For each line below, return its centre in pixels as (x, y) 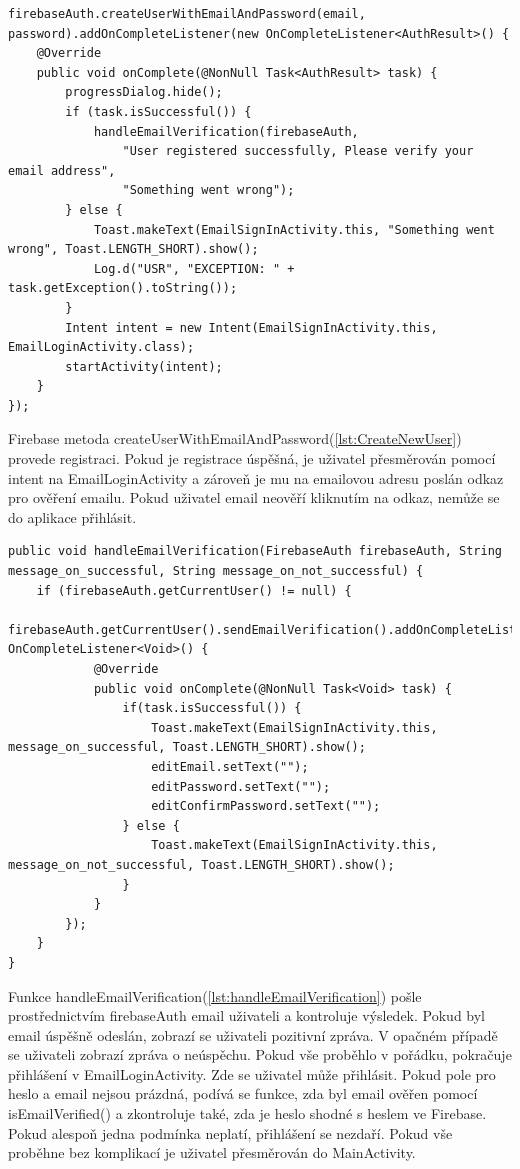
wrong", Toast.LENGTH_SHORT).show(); (133, 249)
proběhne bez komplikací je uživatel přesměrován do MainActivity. (212, 1152)
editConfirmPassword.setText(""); (266, 806)
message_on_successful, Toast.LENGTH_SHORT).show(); (187, 747)
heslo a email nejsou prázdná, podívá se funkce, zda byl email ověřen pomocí (243, 1093)
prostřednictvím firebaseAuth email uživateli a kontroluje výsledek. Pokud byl (247, 1015)
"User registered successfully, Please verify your (298, 151)
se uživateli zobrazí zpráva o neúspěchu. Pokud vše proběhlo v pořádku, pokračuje (260, 1054)
